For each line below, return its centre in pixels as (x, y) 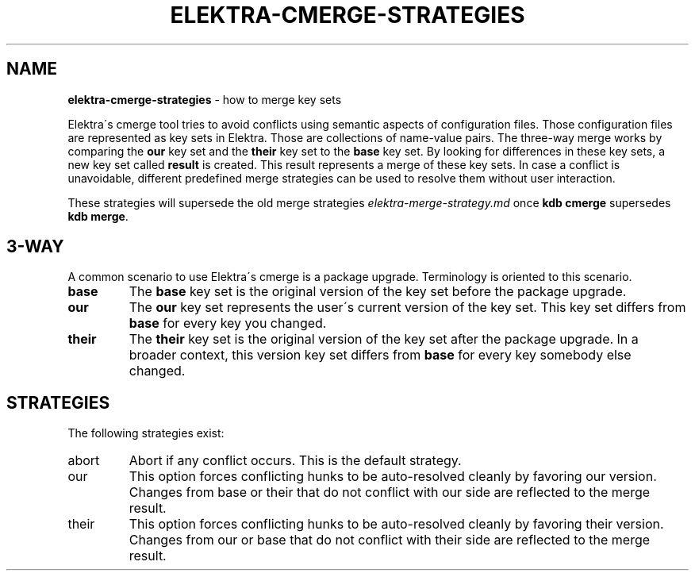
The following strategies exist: (146, 433)
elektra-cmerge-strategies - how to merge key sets (205, 99)
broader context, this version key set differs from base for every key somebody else (380, 355)
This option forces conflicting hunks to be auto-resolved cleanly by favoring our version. (393, 477)
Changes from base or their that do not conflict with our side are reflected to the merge (390, 492)
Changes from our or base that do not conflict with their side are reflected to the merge (390, 540)
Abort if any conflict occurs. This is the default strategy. (295, 461)
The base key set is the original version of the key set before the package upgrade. (378, 292)
